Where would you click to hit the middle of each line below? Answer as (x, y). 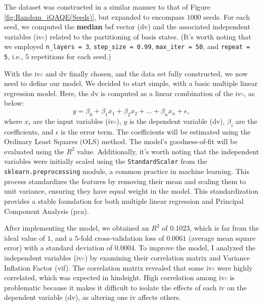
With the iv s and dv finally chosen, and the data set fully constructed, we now (126, 73)
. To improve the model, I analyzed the (195, 248)
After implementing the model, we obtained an (77, 228)
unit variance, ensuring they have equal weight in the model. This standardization (131, 191)
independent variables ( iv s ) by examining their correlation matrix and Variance (127, 257)
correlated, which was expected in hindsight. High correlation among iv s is (119, 277)
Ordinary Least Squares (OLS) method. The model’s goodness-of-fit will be (121, 141)
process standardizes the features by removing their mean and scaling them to (125, 181)
